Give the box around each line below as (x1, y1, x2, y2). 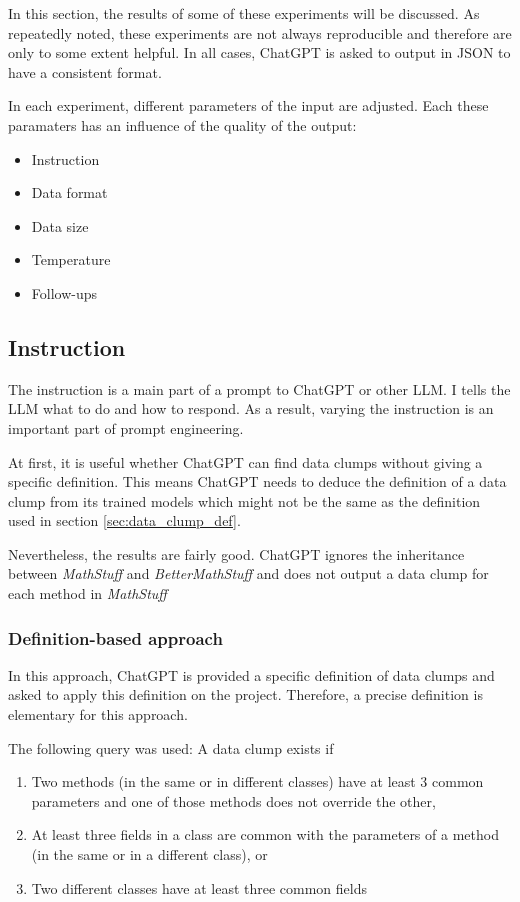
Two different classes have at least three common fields (31, 877, 368, 898)
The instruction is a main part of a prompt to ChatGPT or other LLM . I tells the (8, 378, 511, 399)
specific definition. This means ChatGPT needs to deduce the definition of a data (8, 471, 507, 492)
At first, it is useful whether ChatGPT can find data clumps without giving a (8, 451, 483, 472)
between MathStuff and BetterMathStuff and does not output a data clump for (8, 563, 489, 584)
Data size (31, 215, 89, 236)
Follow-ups (31, 282, 98, 303)
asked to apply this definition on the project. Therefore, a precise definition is (8, 684, 483, 705)
